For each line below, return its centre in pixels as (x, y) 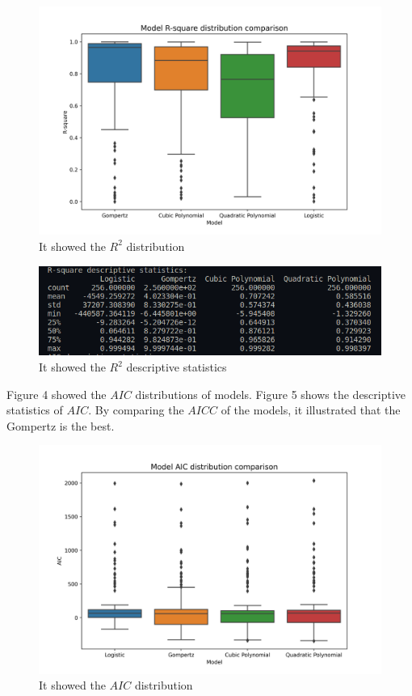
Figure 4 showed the (57, 394)
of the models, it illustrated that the (311, 410)
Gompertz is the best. (61, 425)
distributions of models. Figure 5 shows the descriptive (271, 394)
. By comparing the (136, 410)
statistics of (35, 410)
